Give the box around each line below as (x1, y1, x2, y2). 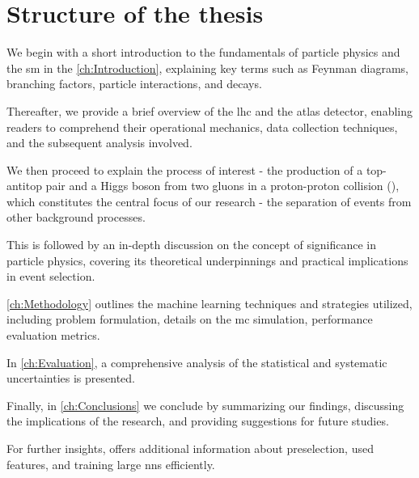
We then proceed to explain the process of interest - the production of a (6, 161, 363, 178)
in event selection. (6, 268, 95, 285)
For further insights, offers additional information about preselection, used (6, 440, 374, 456)
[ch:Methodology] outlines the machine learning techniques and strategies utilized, (6, 294, 413, 311)
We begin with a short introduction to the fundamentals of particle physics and (6, 44, 400, 61)
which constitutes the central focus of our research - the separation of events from (6, 192, 412, 209)
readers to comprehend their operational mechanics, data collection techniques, (6, 118, 398, 135)
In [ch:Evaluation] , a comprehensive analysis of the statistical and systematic (6, 353, 387, 370)
